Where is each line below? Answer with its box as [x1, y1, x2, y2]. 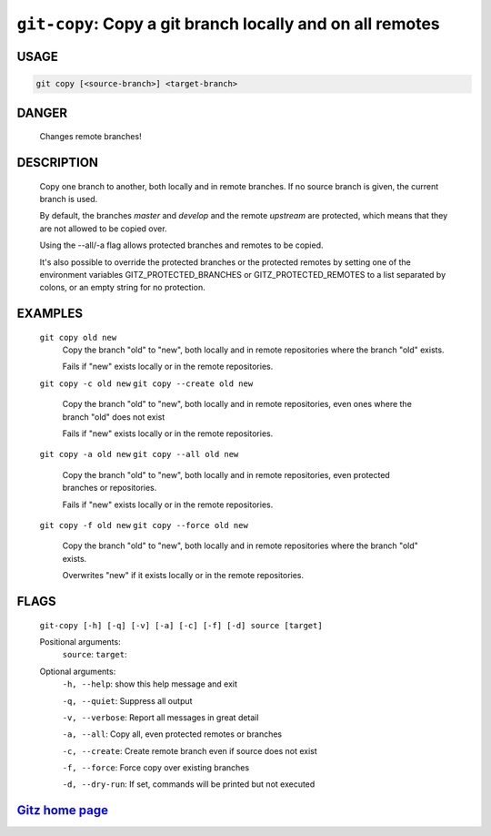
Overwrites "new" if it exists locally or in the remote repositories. [62, 570, 305, 581]
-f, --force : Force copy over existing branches [62, 762, 250, 773]
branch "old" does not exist [62, 411, 165, 423]
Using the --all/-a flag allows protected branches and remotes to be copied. [39, 240, 324, 250]
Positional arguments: [39, 636, 122, 647]
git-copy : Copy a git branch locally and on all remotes [16, 14, 440, 34]
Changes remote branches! [39, 131, 142, 142]
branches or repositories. [62, 483, 157, 494]
